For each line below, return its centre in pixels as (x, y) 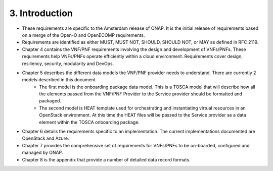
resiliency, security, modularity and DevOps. (68, 64)
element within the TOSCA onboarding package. (89, 122)
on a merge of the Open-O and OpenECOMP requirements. (83, 35)
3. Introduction (41, 13)
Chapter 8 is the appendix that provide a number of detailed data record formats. (106, 159)
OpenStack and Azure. (45, 138)
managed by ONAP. (42, 153)
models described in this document (59, 80)
